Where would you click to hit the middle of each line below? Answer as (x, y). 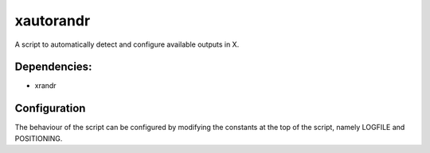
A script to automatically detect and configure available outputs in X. (127, 44)
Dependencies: (53, 67)
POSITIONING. (39, 138)
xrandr (45, 86)
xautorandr (53, 21)
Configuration (50, 108)
